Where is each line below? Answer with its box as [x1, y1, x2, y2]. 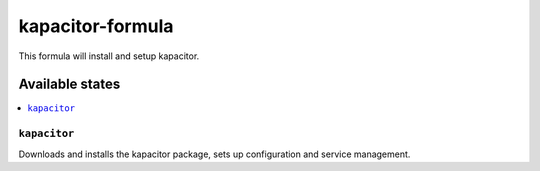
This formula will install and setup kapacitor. [18, 50, 200, 62]
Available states [18, 76, 121, 93]
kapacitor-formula [18, 15, 174, 37]
